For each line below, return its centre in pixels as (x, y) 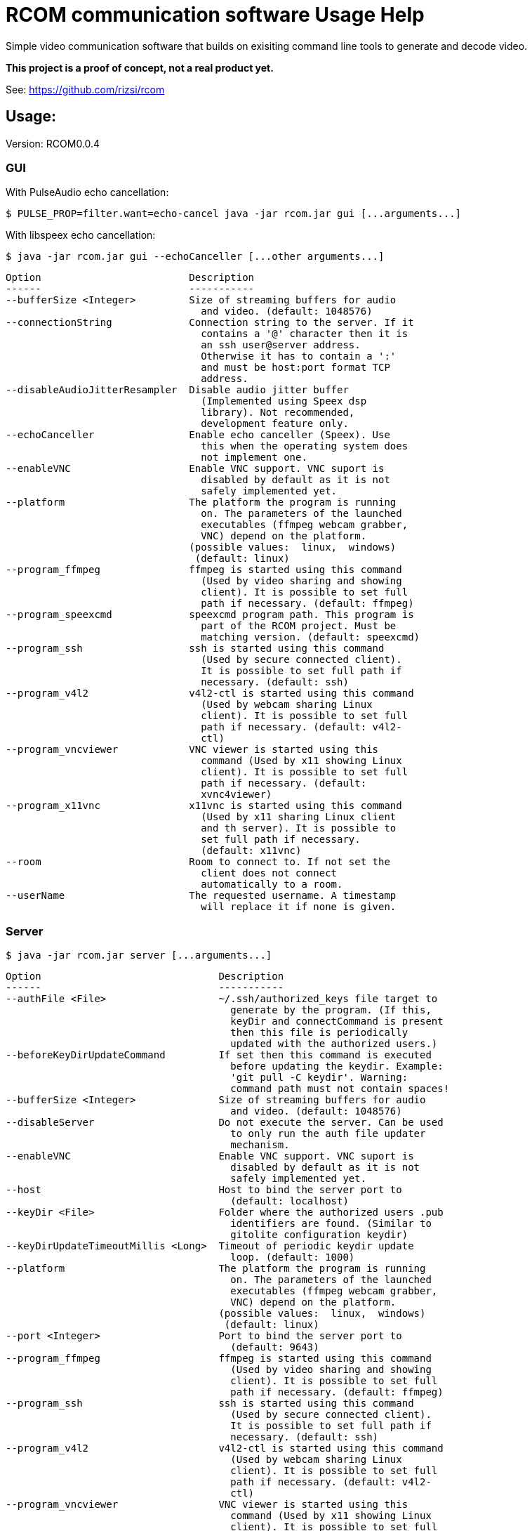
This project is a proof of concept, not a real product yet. (140, 67)
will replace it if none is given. (299, 907)
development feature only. (275, 424)
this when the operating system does (305, 446)
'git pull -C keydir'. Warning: (319, 1078)
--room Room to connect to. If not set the (198, 862)
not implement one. (254, 458)
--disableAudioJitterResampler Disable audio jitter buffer (177, 390)
